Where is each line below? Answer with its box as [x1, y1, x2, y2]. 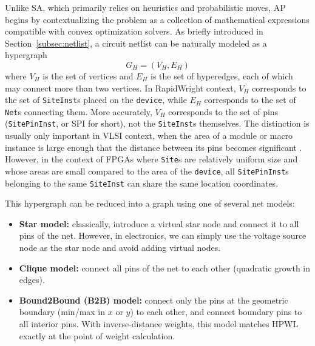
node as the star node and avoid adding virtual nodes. [19, 241, 221, 254]
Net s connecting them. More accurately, [5, 105, 152, 118]
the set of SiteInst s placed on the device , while [5, 93, 187, 106]
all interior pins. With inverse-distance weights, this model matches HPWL [19, 318, 299, 330]
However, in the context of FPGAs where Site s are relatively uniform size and [5, 153, 298, 165]
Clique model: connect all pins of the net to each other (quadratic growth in [19, 261, 311, 274]
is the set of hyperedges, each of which [151, 69, 293, 82]
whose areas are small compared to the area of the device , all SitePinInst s [5, 164, 289, 177]
